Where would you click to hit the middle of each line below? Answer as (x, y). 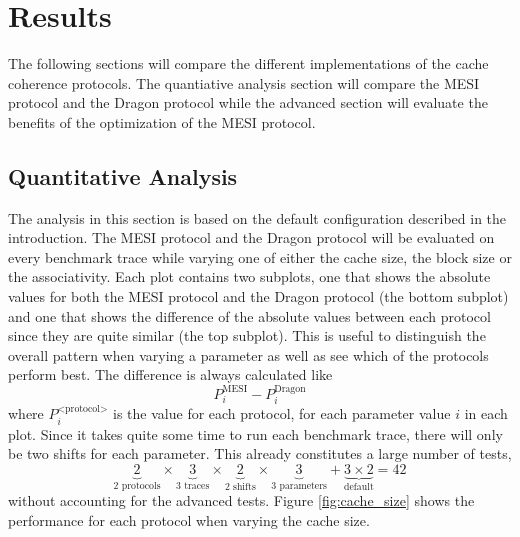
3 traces (193, 485)
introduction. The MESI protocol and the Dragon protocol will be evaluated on (251, 237)
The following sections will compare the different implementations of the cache (248, 63)
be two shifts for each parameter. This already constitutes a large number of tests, (260, 453)
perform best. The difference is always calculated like (170, 374)
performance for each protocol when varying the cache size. (189, 519)
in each (486, 413)
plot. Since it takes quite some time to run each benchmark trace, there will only (255, 433)
